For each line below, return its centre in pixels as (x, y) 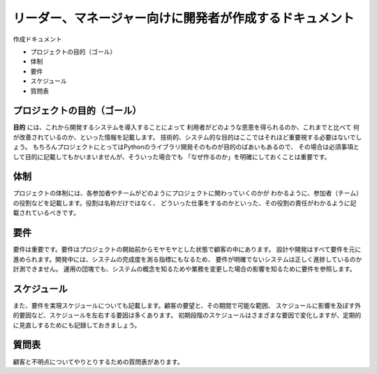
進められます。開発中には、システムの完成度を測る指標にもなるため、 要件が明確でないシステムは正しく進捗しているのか (187, 259)
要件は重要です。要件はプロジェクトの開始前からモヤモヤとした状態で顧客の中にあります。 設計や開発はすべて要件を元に (187, 249)
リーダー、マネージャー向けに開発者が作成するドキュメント (184, 18)
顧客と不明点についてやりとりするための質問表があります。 (98, 361)
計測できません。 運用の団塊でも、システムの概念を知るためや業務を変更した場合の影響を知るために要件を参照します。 (184, 269)
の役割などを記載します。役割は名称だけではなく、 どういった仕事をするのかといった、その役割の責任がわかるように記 (185, 203)
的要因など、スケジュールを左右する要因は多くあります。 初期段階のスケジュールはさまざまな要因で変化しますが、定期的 (187, 315)
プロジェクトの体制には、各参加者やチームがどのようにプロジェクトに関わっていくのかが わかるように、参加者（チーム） (187, 193)
